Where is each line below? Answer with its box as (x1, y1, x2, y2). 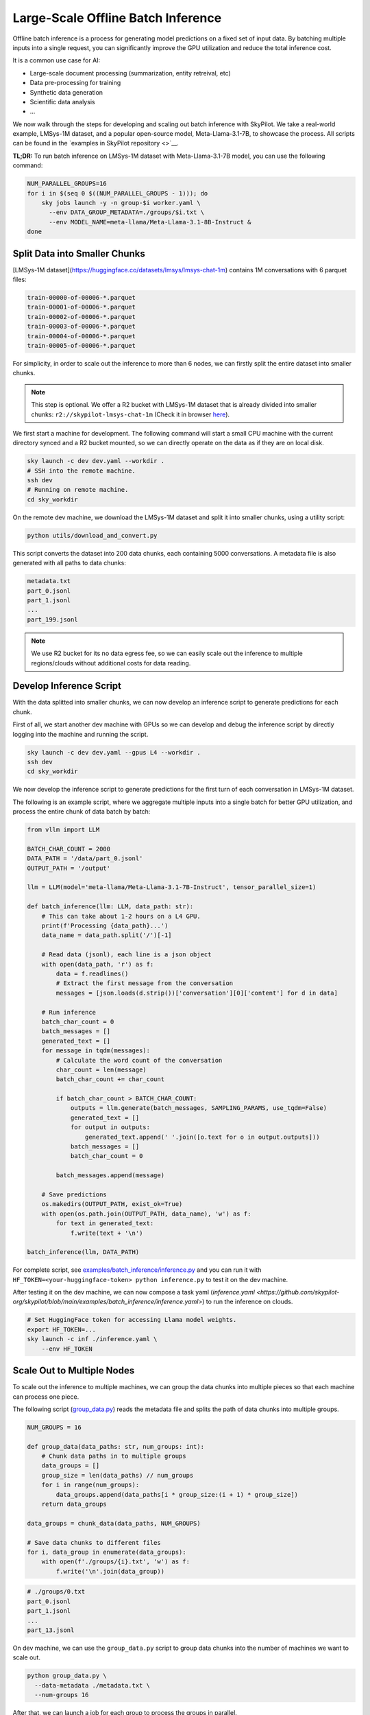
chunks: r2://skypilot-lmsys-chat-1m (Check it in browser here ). (31, 410, 230, 418)
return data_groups (41, 1500, 108, 1509)
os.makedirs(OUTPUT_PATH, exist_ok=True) (41, 1200, 183, 1208)
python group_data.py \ (27, 1672, 108, 1680)
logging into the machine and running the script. (12, 730, 149, 738)
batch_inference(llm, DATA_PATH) (27, 1249, 140, 1256)
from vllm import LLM (27, 826, 100, 833)
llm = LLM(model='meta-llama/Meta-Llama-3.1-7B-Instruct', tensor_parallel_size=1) (27, 884, 317, 891)
